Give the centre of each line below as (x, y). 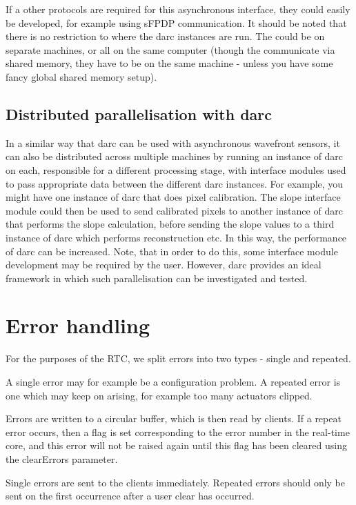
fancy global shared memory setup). (81, 76)
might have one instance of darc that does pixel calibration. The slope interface (173, 197)
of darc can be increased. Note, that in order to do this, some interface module (172, 251)
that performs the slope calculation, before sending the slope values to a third (170, 224)
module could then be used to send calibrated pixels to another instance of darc (174, 210)
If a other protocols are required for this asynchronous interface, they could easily (178, 9)
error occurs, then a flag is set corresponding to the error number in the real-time (178, 432)
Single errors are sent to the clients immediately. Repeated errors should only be (175, 482)
